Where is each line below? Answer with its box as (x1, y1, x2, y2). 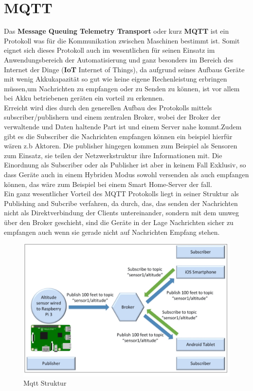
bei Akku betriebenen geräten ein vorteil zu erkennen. (4, 93, 164, 103)
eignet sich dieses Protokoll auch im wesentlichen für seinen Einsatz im (4, 45, 215, 55)
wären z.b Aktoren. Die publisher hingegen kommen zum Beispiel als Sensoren (4, 141, 237, 151)
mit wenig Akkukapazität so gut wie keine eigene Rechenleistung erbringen (4, 74, 227, 84)
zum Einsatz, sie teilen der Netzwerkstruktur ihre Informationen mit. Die (4, 150, 222, 160)
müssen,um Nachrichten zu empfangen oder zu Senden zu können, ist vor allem (4, 83, 240, 93)
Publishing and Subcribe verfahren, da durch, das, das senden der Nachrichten (4, 198, 238, 208)
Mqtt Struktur (23, 378, 67, 388)
